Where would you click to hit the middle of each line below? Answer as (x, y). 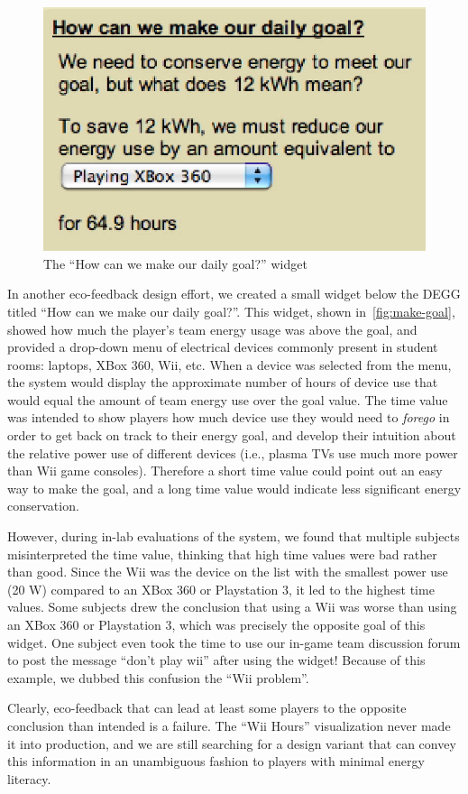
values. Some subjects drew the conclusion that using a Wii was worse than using (232, 607)
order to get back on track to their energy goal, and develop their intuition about (232, 435)
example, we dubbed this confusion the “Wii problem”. (158, 677)
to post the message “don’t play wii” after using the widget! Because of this (216, 660)
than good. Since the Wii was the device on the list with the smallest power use (228, 572)
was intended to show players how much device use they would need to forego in (229, 417)
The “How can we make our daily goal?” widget (175, 263)
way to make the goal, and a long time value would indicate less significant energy (234, 488)
